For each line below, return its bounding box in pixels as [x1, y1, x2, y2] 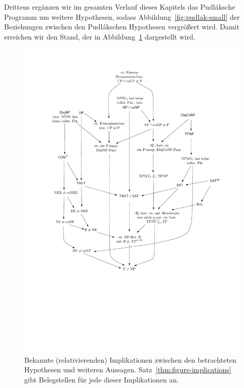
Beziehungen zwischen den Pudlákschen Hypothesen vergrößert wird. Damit [4, 21, 239, 32]
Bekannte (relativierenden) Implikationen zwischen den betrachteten [24, 354, 236, 365]
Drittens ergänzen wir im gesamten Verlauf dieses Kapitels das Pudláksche [4, 2, 235, 12]
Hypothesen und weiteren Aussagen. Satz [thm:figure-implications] [24, 364, 231, 375]
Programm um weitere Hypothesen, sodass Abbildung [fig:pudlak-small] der [4, 11, 240, 22]
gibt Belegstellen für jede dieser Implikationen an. [24, 374, 179, 385]
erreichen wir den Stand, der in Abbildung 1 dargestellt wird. [4, 31, 195, 42]
